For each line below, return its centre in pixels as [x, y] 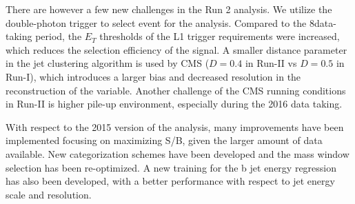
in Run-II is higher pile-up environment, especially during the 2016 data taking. [174, 104]
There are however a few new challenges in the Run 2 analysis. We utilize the [169, 9]
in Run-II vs [271, 63]
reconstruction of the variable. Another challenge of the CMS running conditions [176, 90]
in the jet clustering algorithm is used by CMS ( [108, 63]
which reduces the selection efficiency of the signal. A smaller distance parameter [176, 49]
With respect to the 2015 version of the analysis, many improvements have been [175, 126]
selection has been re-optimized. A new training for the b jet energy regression [171, 167]
